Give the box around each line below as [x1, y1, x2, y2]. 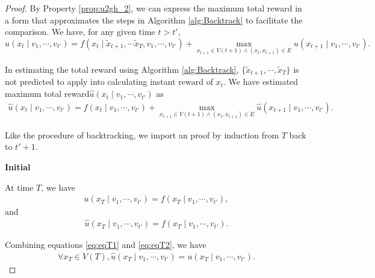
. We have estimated [223, 75, 299, 88]
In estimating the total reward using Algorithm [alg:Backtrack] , [5, 63, 239, 75]
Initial [5, 161, 31, 173]
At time [5, 181, 34, 193]
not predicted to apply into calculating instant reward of [5, 75, 213, 88]
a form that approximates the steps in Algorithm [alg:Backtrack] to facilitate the [5, 13, 303, 26]
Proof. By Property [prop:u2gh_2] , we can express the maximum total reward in [5, 2, 302, 14]
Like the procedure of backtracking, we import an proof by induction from [5, 128, 279, 141]
